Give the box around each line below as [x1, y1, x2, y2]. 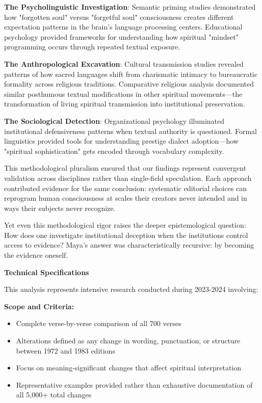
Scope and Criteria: [4, 301, 74, 311]
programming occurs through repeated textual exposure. [4, 41, 180, 52]
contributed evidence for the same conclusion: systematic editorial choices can [4, 182, 247, 193]
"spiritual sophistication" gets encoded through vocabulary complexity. [4, 145, 224, 156]
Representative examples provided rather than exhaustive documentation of [16, 379, 253, 390]
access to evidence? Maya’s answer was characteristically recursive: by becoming [4, 239, 254, 250]
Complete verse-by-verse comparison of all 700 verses [16, 318, 181, 329]
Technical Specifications [4, 266, 89, 277]
